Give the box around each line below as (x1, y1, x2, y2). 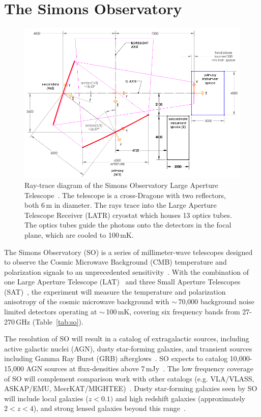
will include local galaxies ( (4, 393, 89, 403)
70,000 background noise (178, 296, 254, 307)
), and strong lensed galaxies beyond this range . (33, 403, 186, 413)
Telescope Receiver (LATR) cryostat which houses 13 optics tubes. (24, 209, 232, 220)
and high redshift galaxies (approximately (115, 393, 245, 403)
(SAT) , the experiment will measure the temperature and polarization (4, 286, 226, 297)
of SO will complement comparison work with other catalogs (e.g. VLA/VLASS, (4, 373, 254, 383)
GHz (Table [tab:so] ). (16, 316, 83, 327)
